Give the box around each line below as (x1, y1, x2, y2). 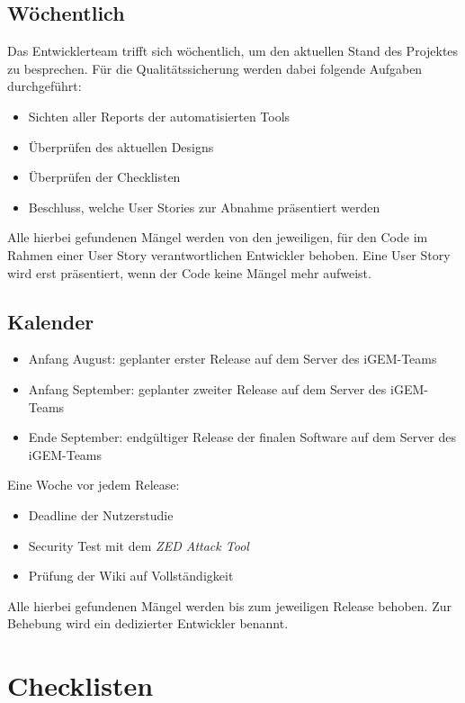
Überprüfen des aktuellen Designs (28, 137, 214, 156)
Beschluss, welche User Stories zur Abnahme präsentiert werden (28, 197, 380, 216)
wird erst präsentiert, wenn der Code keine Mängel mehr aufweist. (7, 263, 371, 282)
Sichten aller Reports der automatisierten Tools (28, 106, 291, 125)
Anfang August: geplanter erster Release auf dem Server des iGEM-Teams (28, 349, 437, 368)
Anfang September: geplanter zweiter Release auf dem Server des (28, 379, 387, 398)
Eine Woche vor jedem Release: (7, 475, 180, 494)
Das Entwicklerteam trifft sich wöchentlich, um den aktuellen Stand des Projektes (7, 41, 459, 60)
